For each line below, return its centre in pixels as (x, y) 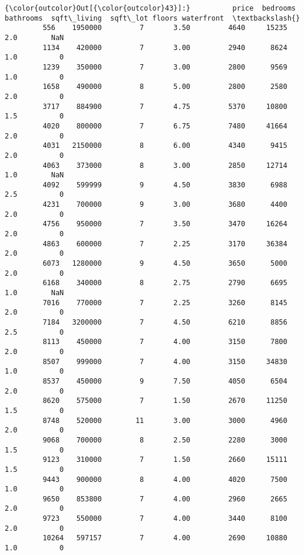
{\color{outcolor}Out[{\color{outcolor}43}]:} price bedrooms (150, 8)
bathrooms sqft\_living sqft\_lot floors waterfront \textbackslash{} (153, 18)
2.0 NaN (34, 37)
